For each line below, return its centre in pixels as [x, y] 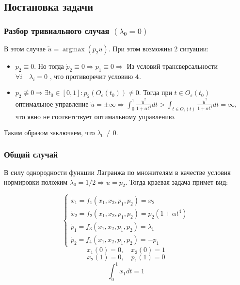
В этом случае [25, 48]
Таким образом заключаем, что [49, 133]
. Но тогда [49, 66]
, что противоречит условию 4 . [95, 76]
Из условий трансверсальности [172, 66]
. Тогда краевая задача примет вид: [176, 182]
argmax [74, 49]
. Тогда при [155, 92]
